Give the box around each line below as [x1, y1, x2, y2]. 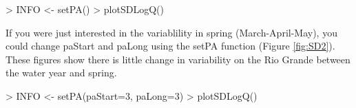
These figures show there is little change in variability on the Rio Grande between [6, 52, 350, 66]
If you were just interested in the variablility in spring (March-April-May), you [6, 25, 337, 39]
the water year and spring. [6, 65, 117, 80]
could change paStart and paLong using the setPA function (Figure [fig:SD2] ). [6, 39, 335, 53]
